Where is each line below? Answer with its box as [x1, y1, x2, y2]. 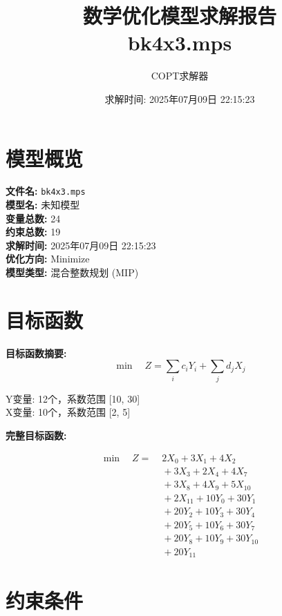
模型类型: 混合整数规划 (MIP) [6, 265, 139, 280]
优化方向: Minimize [6, 251, 90, 266]
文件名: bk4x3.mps [6, 184, 86, 198]
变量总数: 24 [6, 211, 61, 225]
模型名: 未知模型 [6, 198, 80, 212]
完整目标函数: [6, 427, 67, 442]
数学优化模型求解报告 [82, 1, 276, 30]
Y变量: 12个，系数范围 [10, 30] [6, 391, 140, 405]
